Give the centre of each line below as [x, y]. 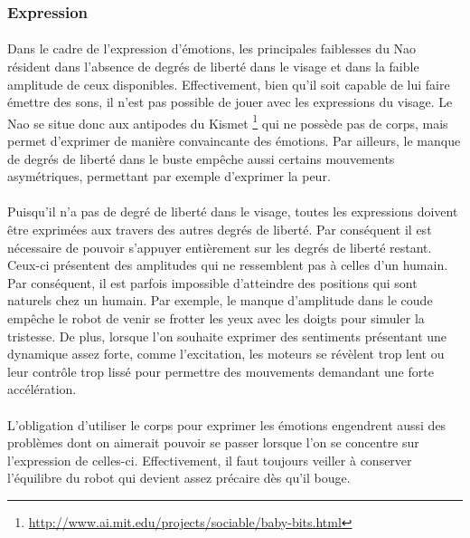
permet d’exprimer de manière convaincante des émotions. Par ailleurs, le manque [234, 141]
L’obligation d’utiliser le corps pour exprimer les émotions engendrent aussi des [227, 424]
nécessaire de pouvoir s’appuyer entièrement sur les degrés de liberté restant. [220, 247]
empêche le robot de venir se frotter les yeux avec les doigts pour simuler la [216, 318]
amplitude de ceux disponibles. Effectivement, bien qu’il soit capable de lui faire [229, 84]
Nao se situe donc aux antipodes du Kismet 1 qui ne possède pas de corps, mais [228, 121]
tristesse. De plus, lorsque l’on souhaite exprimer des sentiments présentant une [227, 336]
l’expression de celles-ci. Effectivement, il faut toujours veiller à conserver [210, 460]
